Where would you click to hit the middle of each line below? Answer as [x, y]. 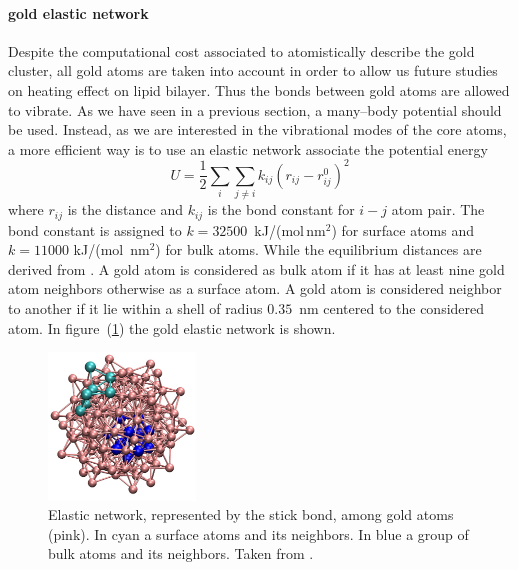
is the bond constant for [281, 209]
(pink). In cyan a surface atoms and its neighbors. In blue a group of [258, 533]
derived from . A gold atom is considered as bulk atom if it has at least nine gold [256, 268]
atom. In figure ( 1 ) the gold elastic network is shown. [172, 327]
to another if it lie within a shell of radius [135, 308]
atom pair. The [438, 209]
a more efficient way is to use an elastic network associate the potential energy [248, 148]
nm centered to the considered [392, 308]
